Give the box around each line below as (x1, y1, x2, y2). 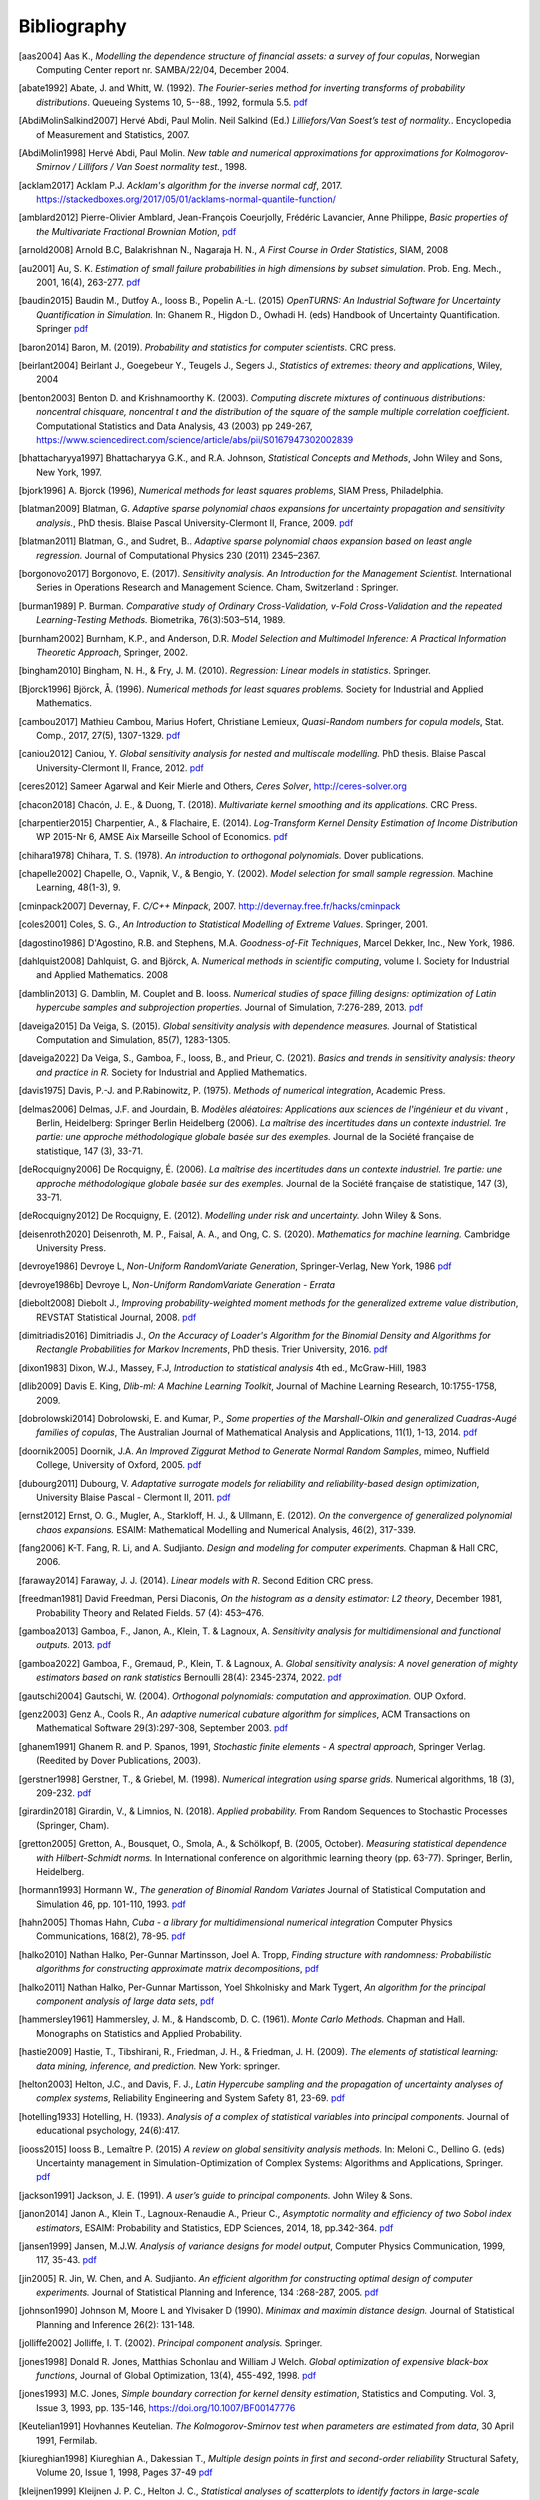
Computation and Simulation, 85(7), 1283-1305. (36, 1033, 231, 1045)
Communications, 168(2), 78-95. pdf (36, 1930, 186, 1942)
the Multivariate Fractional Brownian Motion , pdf (36, 225, 237, 237)
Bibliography (18, 15, 127, 37)
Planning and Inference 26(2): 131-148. (36, 2318, 195, 2330)
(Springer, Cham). (36, 1819, 110, 1831)
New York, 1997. (36, 466, 102, 478)
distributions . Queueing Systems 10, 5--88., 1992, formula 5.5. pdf (36, 96, 309, 108)
